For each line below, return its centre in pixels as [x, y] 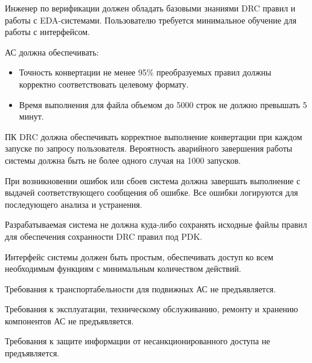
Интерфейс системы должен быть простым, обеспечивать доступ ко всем [139, 256]
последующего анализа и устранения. [74, 204]
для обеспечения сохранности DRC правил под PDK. [104, 236]
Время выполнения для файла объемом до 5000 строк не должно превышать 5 [163, 104]
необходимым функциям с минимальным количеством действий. [123, 268]
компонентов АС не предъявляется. [69, 320]
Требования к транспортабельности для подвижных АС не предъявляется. [141, 288]
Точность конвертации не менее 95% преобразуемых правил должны [145, 72]
